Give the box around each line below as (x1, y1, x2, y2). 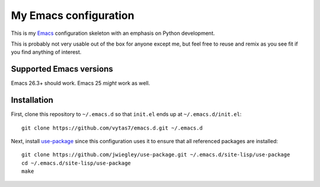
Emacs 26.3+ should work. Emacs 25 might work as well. (11, 80, 151, 87)
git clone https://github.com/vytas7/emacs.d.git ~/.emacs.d (21, 124, 203, 131)
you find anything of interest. (11, 49, 82, 56)
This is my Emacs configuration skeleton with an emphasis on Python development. (11, 30, 215, 37)
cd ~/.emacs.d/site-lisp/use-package (21, 160, 132, 166)
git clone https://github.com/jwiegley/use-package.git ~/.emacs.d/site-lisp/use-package (21, 151, 290, 158)
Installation (11, 95, 53, 105)
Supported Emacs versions (11, 64, 113, 74)
